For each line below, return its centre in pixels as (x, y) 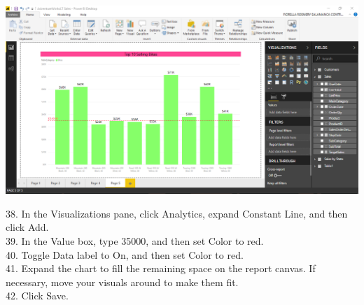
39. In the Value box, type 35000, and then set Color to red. (135, 241)
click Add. (27, 227)
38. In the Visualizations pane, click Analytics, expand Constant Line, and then (177, 213)
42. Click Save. (37, 296)
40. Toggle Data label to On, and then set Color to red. (125, 254)
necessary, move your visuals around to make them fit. (122, 282)
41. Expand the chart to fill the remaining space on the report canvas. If (161, 268)
